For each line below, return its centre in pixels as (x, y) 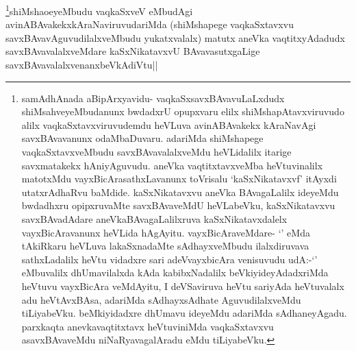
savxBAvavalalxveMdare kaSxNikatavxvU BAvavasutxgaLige (133, 51)
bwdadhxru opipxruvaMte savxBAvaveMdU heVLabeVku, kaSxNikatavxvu (178, 205)
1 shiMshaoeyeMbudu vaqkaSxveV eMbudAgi (99, 10)
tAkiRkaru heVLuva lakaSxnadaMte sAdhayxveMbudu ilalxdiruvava (165, 246)
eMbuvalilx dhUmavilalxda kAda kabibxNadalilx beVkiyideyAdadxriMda (175, 273)
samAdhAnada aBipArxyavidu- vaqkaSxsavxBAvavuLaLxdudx (153, 98)
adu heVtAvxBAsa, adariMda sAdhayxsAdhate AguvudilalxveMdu (161, 299)
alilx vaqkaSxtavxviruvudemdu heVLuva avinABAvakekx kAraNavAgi (169, 124)
